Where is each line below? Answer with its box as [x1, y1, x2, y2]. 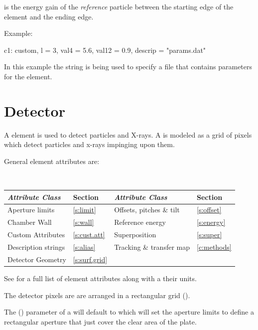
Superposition [114, 229, 156, 240]
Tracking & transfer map [114, 242, 190, 252]
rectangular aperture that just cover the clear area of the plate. [4, 316, 197, 327]
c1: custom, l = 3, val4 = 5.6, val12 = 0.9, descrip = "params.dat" [4, 44, 206, 55]
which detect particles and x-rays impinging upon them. [4, 139, 175, 150]
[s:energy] [197, 217, 226, 227]
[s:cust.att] [73, 229, 105, 240]
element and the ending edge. [4, 11, 94, 21]
